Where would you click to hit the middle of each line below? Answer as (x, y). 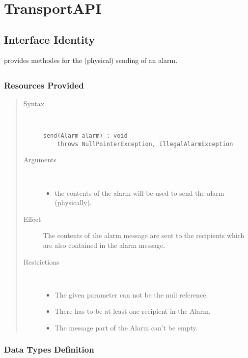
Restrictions (41, 261)
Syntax (34, 103)
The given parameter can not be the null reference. (131, 294)
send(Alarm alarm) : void (85, 136)
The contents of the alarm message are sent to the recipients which (144, 235)
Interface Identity (50, 39)
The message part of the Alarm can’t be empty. (126, 327)
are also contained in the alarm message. (104, 245)
